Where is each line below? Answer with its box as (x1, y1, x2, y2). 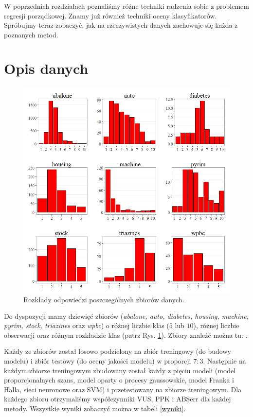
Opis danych (4, 58, 89, 78)
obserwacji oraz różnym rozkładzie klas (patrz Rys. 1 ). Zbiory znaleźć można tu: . (4, 330, 248, 340)
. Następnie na (203, 356, 246, 366)
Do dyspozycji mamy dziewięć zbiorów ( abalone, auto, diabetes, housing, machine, (4, 311, 249, 321)
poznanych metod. (4, 29, 58, 39)
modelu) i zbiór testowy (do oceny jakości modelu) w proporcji (4, 356, 191, 366)
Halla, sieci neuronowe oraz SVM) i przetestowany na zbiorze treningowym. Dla (4, 384, 242, 394)
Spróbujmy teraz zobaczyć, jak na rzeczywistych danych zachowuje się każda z (4, 20, 238, 30)
